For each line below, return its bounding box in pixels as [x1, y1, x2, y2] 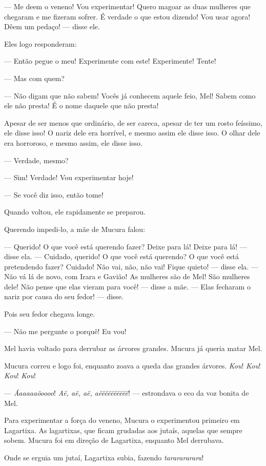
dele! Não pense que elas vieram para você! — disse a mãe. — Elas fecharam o [4, 281, 251, 292]
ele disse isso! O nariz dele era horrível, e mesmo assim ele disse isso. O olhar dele [4, 127, 260, 138]
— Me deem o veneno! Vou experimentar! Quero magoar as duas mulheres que [4, 1, 251, 11]
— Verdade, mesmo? [4, 154, 69, 165]
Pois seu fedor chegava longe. [4, 308, 95, 319]
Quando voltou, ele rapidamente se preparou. [4, 206, 146, 217]
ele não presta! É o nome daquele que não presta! [4, 100, 159, 111]
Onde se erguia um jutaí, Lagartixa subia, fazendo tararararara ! [4, 452, 204, 462]
